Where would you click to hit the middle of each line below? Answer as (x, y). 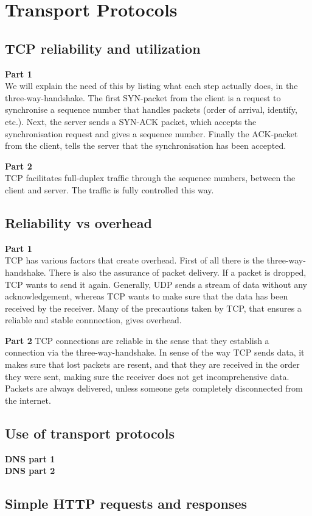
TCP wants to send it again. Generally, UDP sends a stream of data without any (156, 284)
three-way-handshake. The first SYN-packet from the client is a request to (143, 97)
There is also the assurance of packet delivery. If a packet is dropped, (178, 272)
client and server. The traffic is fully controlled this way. (109, 189)
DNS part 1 (30, 458)
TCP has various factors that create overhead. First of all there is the (135, 260)
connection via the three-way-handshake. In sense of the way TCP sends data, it (155, 352)
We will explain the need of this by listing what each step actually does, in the (151, 86)
